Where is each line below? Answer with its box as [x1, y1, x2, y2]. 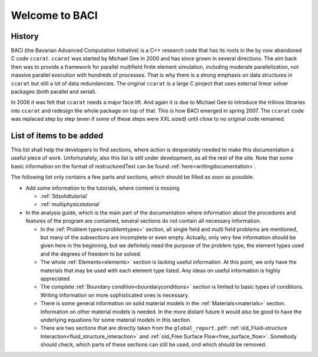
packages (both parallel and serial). [11, 88, 97, 95]
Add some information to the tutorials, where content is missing [25, 184, 180, 191]
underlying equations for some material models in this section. [40, 316, 191, 323]
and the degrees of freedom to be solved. [40, 250, 141, 257]
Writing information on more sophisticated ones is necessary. [40, 292, 190, 299]
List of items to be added [11, 131, 104, 141]
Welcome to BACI [11, 9, 98, 22]
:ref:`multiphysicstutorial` [40, 201, 101, 208]
